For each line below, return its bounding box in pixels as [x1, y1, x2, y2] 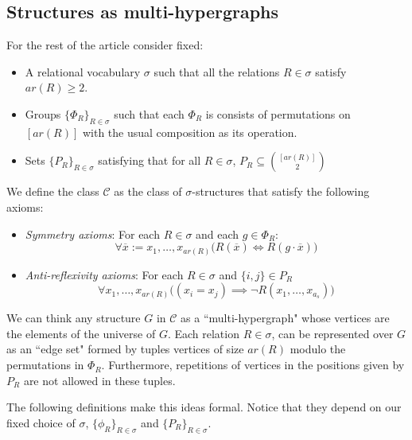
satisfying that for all [98, 152, 201, 169]
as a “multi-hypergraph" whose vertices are [181, 310, 390, 326]
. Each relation [167, 325, 239, 341]
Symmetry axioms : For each [25, 225, 160, 242]
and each [196, 225, 239, 242]
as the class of [114, 183, 182, 200]
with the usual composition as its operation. [82, 123, 297, 140]
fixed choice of [6, 414, 76, 430]
